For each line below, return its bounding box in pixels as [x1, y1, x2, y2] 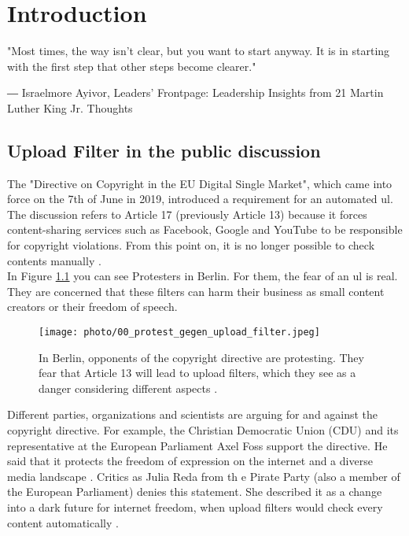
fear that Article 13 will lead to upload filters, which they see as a [39, 364, 356, 381]
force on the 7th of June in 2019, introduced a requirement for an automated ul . [7, 190, 393, 207]
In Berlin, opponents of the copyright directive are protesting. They [39, 349, 364, 365]
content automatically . [7, 514, 119, 530]
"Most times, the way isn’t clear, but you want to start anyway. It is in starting [7, 43, 390, 59]
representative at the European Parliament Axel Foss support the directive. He [7, 437, 388, 453]
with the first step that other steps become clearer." [7, 57, 256, 74]
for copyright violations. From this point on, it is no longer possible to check [7, 237, 375, 253]
